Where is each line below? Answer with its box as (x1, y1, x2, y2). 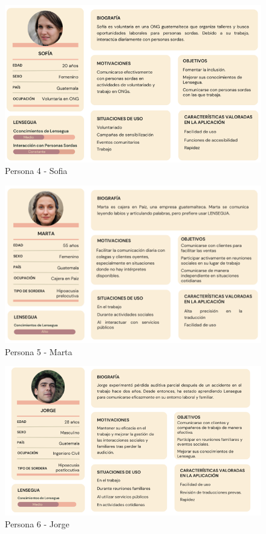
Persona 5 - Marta (5, 345, 73, 358)
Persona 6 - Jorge (5, 518, 70, 530)
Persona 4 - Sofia (5, 164, 68, 177)
